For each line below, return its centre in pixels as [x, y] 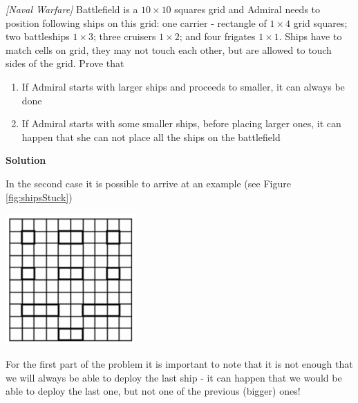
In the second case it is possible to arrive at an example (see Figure [148, 183]
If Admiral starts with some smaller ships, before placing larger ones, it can [181, 123]
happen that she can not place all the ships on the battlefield [151, 137]
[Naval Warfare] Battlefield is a [72, 9]
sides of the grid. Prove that [65, 63]
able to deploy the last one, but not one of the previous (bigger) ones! [153, 391]
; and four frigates [217, 36]
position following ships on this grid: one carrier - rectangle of [136, 22]
